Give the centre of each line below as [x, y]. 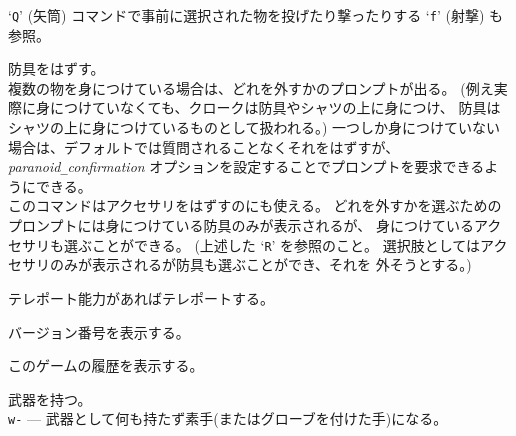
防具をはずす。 [56, 68]
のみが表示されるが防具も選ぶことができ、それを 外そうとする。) [260, 264]
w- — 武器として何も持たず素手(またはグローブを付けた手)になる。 [228, 418]
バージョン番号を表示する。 [99, 331]
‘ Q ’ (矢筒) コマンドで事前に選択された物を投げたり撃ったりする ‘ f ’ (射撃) [246, 15]
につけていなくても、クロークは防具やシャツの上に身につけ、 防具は [275, 107]
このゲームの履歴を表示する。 [106, 365]
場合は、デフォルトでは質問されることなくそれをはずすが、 [204, 146]
